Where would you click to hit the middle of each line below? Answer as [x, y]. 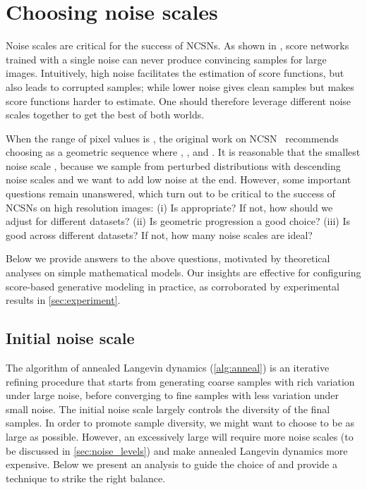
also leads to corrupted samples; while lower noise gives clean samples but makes [180, 86]
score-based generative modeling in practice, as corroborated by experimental [173, 286]
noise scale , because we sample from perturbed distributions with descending [173, 165]
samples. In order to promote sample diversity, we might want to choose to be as [180, 423]
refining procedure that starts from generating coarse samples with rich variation [180, 381]
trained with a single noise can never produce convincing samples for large [166, 59]
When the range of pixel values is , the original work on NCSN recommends [172, 138]
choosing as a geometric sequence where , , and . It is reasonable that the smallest [183, 152]
